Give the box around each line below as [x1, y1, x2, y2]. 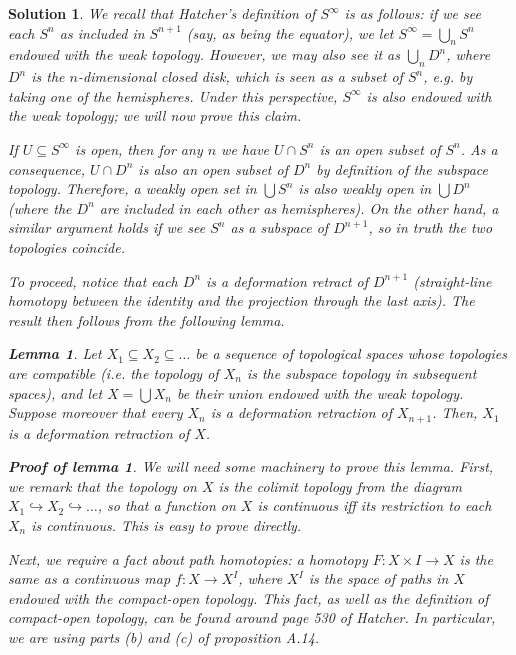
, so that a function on [97, 495, 236, 516]
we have [221, 138, 270, 159]
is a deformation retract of [206, 270, 368, 291]
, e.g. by [423, 66, 473, 87]
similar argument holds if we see [8, 217, 206, 238]
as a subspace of [230, 217, 329, 238]
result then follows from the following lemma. [8, 309, 285, 330]
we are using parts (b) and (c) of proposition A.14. [8, 626, 320, 647]
